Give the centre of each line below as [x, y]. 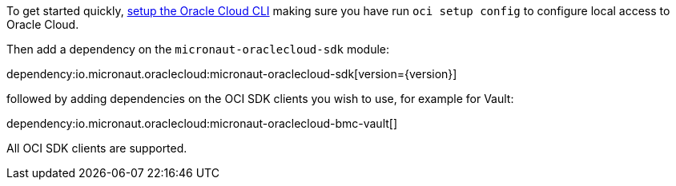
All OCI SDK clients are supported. [97, 148]
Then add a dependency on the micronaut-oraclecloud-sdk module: [198, 49]
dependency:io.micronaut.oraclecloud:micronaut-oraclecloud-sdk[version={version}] [232, 74]
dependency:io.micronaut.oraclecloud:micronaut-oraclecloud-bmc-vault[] [202, 123]
